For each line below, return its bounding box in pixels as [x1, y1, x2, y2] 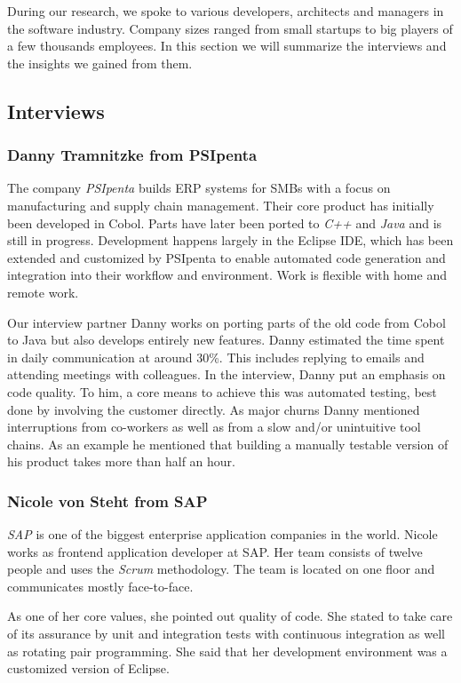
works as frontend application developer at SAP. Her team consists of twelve [7, 542, 423, 560]
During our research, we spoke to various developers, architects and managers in [7, 2, 444, 20]
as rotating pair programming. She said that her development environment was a [7, 641, 448, 660]
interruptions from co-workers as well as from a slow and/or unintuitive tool [7, 417, 421, 436]
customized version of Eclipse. [7, 659, 170, 678]
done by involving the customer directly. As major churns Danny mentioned [7, 400, 420, 418]
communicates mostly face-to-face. [7, 576, 194, 595]
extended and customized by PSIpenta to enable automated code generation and [7, 248, 446, 266]
